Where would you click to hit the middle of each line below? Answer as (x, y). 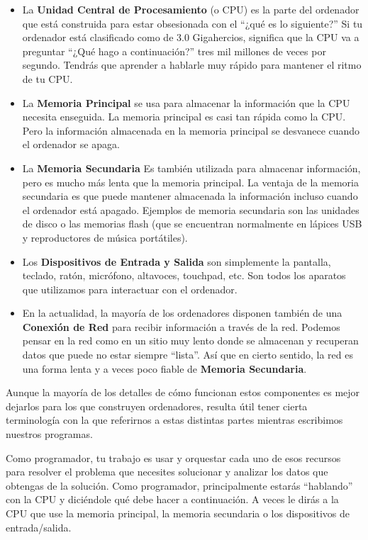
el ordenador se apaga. (71, 144)
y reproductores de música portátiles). (105, 237)
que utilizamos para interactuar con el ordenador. (130, 289)
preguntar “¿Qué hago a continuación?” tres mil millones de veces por (174, 51)
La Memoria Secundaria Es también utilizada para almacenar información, (191, 168)
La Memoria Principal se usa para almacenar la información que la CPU (186, 102)
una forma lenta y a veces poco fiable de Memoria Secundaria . (165, 368)
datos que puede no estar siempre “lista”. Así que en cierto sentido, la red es (188, 355)
